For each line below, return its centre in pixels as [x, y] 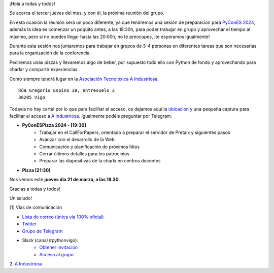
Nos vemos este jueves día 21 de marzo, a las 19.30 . [65, 180]
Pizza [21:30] [36, 170]
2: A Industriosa [26, 264]
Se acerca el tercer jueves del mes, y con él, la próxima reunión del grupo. [87, 13]
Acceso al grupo [56, 254]
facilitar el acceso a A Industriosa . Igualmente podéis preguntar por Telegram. [91, 116]
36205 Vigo [32, 97]
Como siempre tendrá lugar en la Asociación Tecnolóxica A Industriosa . [84, 79]
